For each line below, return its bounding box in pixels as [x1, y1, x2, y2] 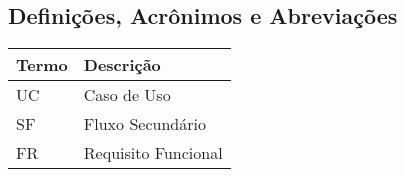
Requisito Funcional [83, 141, 223, 165]
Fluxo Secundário [83, 112, 206, 136]
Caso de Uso [83, 83, 171, 107]
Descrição [83, 53, 161, 77]
